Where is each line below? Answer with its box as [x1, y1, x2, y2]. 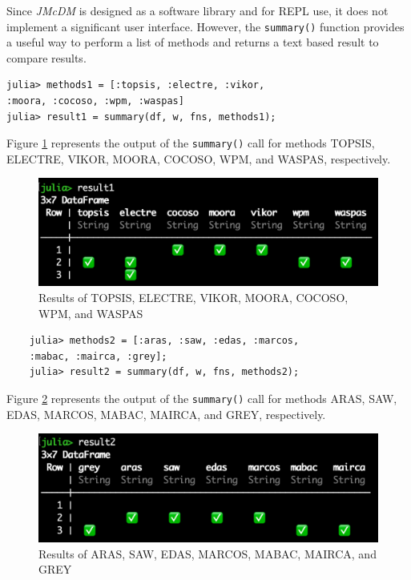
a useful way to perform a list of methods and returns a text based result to [6, 34, 379, 50]
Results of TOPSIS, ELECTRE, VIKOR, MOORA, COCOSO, [38, 289, 349, 306]
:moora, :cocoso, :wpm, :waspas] [6, 95, 184, 107]
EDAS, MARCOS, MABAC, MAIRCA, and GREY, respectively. [6, 405, 326, 422]
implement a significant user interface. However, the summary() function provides [6, 18, 405, 34]
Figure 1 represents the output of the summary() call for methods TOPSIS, [6, 135, 375, 151]
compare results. [6, 49, 87, 66]
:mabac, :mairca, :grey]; [29, 350, 167, 362]
